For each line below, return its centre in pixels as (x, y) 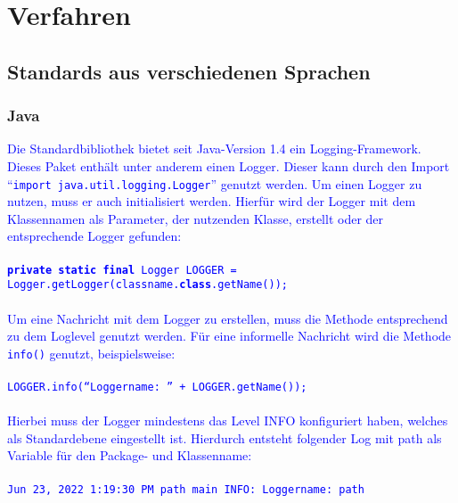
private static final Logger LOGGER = (122, 270)
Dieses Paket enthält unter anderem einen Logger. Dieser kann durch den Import (229, 165)
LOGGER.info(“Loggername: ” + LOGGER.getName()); (157, 387)
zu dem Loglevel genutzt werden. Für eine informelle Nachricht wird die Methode (229, 336)
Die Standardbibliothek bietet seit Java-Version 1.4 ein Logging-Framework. (214, 148)
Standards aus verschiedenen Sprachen (189, 71)
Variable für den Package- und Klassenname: (130, 455)
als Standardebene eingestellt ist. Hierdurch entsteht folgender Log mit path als (225, 437)
